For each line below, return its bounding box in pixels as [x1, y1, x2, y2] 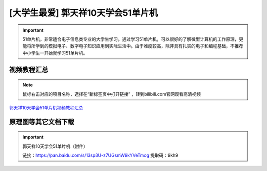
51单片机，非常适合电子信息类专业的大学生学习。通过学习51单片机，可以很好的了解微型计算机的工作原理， [22, 36, 239, 42]
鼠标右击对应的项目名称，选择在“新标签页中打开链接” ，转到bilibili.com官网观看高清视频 [22, 91, 201, 97]
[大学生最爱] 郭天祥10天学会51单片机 [9, 7, 158, 18]
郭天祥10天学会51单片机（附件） [22, 143, 88, 149]
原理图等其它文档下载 [9, 118, 74, 126]
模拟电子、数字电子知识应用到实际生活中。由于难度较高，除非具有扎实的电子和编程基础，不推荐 [48, 43, 243, 49]
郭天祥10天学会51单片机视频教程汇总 [9, 104, 84, 111]
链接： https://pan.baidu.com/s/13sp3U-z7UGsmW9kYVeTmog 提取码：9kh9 [22, 152, 178, 158]
